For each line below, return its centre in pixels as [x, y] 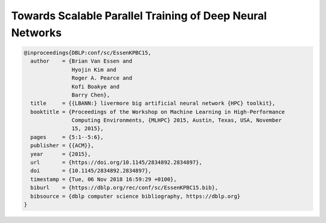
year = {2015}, [61, 154]
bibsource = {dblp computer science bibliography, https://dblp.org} [136, 196]
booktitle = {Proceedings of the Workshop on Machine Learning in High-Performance [158, 112]
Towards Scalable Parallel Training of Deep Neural [139, 16]
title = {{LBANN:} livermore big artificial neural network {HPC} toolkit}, [153, 103]
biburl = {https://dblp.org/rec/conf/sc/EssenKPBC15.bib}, [124, 188]
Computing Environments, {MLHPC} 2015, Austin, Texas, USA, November [177, 120]
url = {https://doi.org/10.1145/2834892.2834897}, [116, 162]
